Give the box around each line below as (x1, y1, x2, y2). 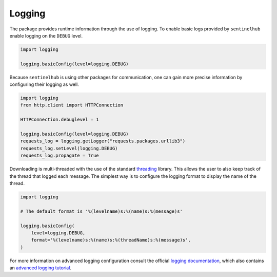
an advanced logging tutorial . (9, 265, 72, 271)
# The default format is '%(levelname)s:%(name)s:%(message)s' (20, 208, 183, 214)
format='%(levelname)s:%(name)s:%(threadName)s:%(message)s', (31, 237, 191, 243)
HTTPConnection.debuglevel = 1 (20, 117, 100, 123)
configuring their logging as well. (9, 81, 79, 87)
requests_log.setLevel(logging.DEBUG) (20, 145, 118, 151)
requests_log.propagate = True (20, 153, 100, 159)
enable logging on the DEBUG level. (9, 32, 83, 39)
